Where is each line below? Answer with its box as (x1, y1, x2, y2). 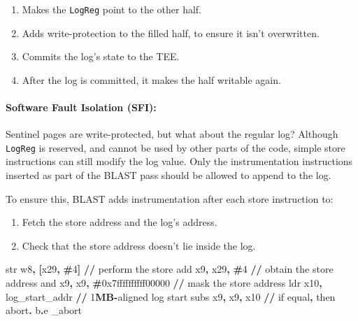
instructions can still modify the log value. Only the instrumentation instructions (6, 154, 353, 169)
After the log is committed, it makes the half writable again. (22, 72, 281, 87)
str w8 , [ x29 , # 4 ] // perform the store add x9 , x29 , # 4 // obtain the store (6, 262, 334, 276)
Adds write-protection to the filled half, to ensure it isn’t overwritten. (22, 25, 320, 40)
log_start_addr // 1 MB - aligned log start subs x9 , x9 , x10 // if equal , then (6, 289, 336, 304)
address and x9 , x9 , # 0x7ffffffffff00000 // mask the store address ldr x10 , (6, 276, 322, 290)
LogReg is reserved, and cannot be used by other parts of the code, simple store (6, 140, 345, 155)
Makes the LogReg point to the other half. (22, 2, 201, 16)
